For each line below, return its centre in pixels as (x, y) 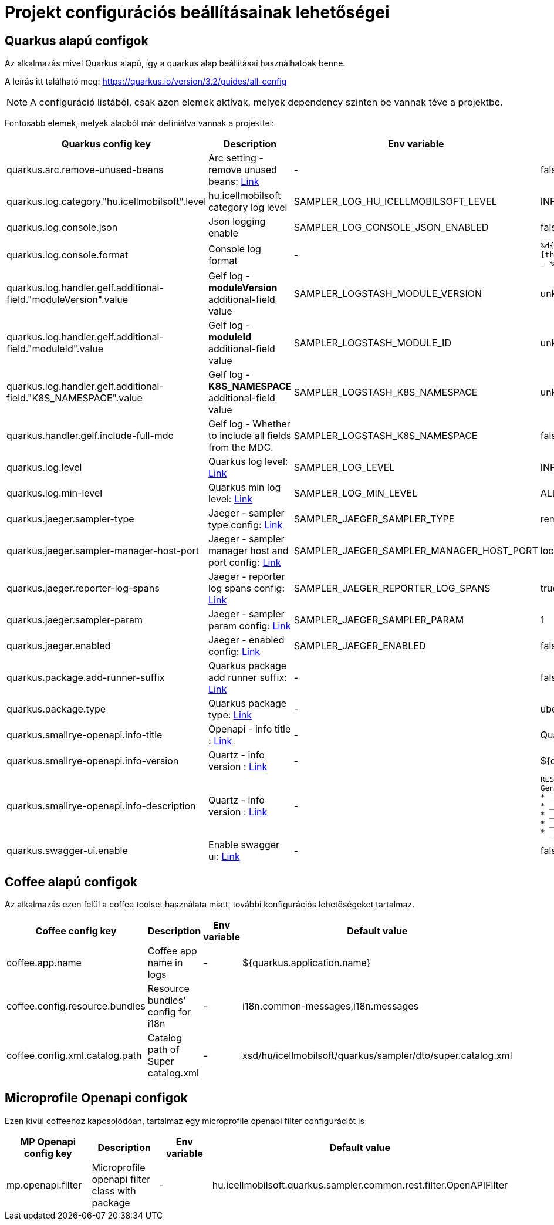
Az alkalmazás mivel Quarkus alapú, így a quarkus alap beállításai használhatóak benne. (175, 63)
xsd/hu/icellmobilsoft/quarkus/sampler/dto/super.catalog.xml (377, 1056)
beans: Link (234, 182)
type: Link (230, 715)
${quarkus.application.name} (307, 963)
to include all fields (250, 436)
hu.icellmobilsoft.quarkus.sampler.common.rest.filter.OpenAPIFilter (360, 1185)
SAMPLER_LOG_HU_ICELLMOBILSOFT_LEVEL (395, 202)
